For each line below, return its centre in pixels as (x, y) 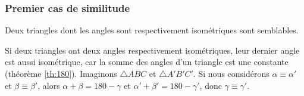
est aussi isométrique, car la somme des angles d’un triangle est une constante (147, 62)
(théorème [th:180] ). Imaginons (61, 73)
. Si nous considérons (231, 73)
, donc (211, 85)
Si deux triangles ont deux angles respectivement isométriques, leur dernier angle (152, 50)
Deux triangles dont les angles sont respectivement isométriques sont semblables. (152, 30)
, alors (49, 85)
